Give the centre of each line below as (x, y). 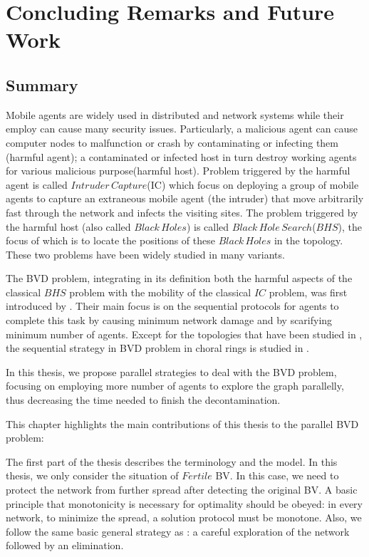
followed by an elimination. (65, 545)
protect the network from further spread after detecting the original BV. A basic (182, 490)
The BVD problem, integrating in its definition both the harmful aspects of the (179, 278)
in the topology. (308, 240)
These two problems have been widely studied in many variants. (145, 254)
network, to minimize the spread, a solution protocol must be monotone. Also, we (184, 517)
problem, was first (308, 292)
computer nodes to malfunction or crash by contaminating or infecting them (172, 142)
